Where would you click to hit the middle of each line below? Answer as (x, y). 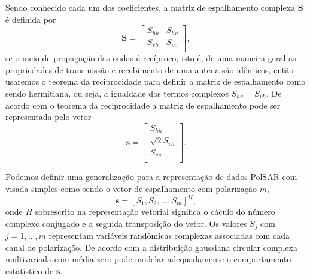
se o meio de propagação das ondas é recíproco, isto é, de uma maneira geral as (151, 58)
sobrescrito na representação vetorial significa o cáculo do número (155, 211)
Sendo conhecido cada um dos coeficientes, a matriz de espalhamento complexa (150, 7)
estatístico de (30, 270)
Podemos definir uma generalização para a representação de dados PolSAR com (151, 177)
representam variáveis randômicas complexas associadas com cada (169, 235)
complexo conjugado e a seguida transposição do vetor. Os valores (126, 223)
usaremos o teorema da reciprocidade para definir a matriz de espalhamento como (156, 81)
